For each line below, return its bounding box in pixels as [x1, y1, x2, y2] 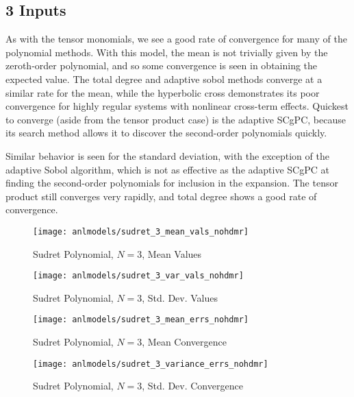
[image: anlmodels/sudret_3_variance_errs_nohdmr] [33, 359, 268, 369]
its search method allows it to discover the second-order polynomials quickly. [5, 125, 327, 140]
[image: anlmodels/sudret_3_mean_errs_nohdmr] [33, 315, 249, 325]
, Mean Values [142, 246, 202, 261]
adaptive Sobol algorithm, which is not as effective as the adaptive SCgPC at [5, 162, 329, 176]
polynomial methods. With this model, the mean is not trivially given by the [5, 45, 328, 59]
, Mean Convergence [142, 335, 227, 349]
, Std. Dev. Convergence [142, 378, 243, 393]
